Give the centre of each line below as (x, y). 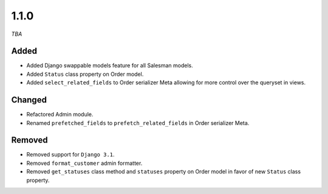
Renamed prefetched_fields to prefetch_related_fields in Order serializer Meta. (138, 123)
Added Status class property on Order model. (85, 74)
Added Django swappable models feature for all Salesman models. (110, 65)
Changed (29, 100)
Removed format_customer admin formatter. (84, 163)
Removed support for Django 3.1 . (70, 155)
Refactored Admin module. (60, 115)
